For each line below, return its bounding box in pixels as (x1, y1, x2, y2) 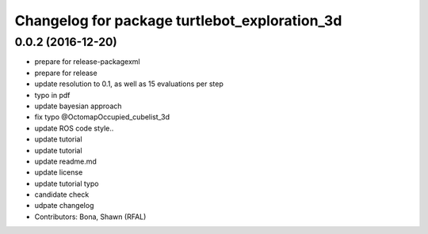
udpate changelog (34, 201, 94, 210)
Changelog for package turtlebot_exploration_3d (14, 12, 342, 29)
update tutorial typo (34, 179, 99, 188)
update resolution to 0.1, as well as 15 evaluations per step (34, 79, 224, 89)
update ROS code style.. (34, 123, 114, 133)
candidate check (34, 190, 90, 199)
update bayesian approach (34, 101, 122, 111)
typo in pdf (34, 90, 71, 100)
